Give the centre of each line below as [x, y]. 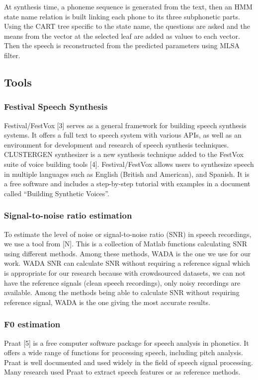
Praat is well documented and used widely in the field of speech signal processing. [129, 362]
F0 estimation [32, 324]
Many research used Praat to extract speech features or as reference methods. [122, 372]
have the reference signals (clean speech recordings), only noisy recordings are [122, 282]
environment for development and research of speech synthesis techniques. [117, 144]
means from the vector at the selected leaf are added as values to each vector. [122, 36]
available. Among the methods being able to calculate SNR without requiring [122, 292]
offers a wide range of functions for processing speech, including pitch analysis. [124, 352]
